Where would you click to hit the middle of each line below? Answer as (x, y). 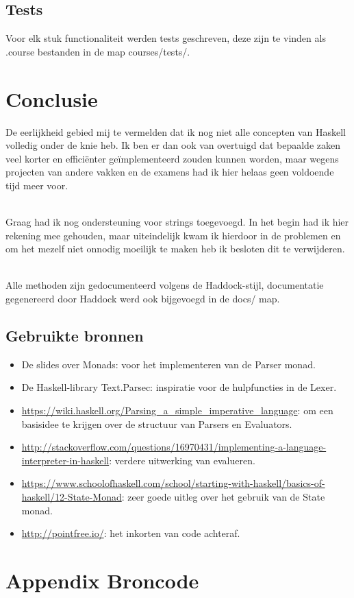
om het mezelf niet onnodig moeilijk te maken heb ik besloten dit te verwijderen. (175, 249)
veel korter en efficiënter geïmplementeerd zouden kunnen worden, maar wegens (172, 158)
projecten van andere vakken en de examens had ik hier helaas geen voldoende (170, 172)
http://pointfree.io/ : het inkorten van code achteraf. (131, 533)
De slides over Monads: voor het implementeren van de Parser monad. (168, 364)
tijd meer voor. (37, 185)
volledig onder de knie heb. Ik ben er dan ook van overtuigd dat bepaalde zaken (173, 145)
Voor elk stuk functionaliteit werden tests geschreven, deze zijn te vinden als (166, 38)
